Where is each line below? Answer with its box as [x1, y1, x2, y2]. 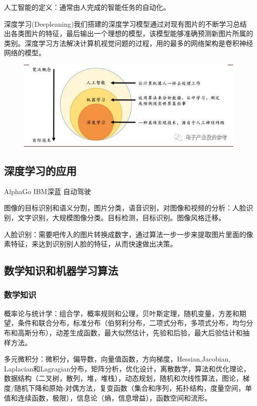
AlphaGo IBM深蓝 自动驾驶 [4, 186, 91, 196]
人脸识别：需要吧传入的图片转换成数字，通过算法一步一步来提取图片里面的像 [4, 229, 253, 239]
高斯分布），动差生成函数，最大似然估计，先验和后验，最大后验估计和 [17, 327, 243, 337]
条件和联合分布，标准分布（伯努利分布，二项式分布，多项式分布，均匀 [17, 318, 246, 328]
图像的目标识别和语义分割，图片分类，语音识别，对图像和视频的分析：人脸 [4, 203, 246, 213]
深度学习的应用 [4, 163, 77, 178]
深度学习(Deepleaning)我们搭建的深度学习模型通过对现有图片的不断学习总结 [4, 18, 247, 29]
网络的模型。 [4, 47, 45, 58]
